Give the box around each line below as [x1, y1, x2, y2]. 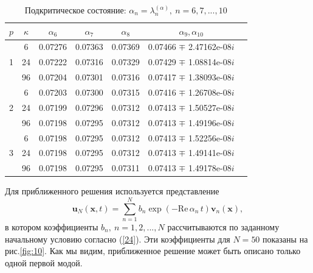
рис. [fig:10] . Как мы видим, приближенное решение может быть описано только [5, 244, 301, 257]
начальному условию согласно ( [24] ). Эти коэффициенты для [5, 232, 230, 245]
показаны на [263, 232, 308, 245]
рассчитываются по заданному [167, 221, 280, 233]
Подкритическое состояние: [24, 4, 126, 16]
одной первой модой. [5, 256, 83, 269]
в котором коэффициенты [5, 221, 98, 233]
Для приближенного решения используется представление [5, 185, 219, 197]
